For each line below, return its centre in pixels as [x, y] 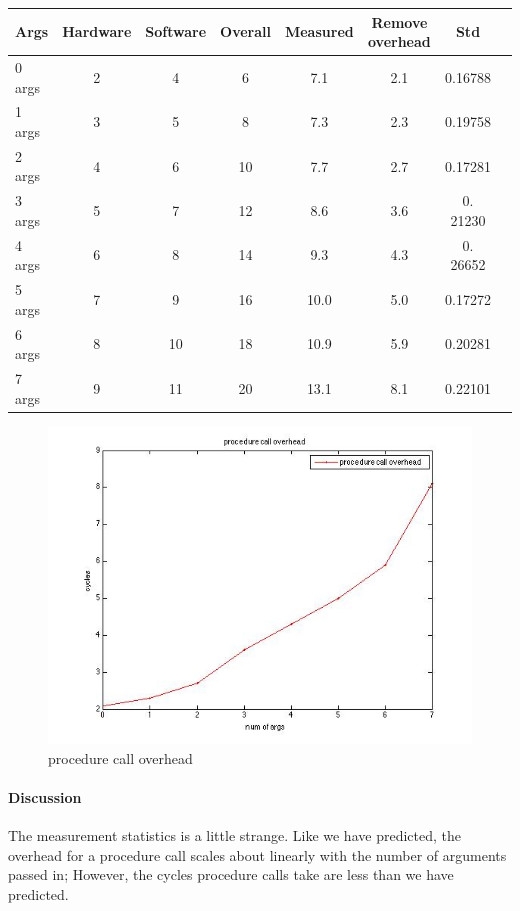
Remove [399, 21]
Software [176, 31]
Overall [245, 31]
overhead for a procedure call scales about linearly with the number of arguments [257, 854]
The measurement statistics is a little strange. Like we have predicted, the [234, 834]
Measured [319, 31]
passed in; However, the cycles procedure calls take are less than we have [231, 874]
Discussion [45, 796]
